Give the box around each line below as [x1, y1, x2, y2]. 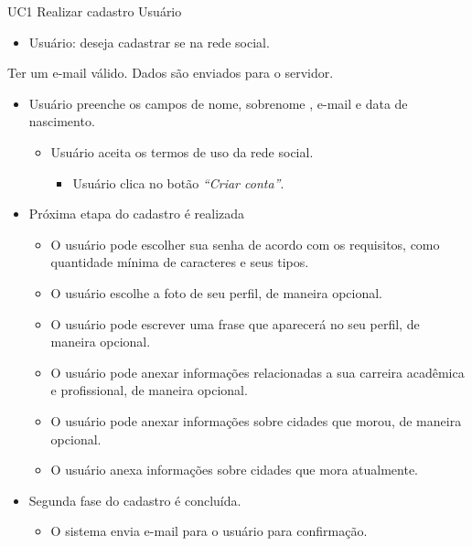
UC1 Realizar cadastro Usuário [7, 2, 182, 20]
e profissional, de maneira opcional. [50, 380, 248, 400]
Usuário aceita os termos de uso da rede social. [50, 142, 314, 161]
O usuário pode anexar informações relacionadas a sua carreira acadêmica [50, 362, 465, 381]
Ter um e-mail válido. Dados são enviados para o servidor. [7, 63, 334, 82]
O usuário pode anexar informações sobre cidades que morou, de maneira [50, 411, 462, 430]
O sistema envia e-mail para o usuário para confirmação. [50, 521, 368, 541]
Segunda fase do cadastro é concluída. [28, 490, 241, 509]
